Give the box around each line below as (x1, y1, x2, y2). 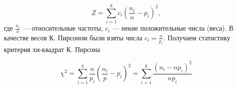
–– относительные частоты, (22, 23, 103, 33)
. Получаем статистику (163, 32, 231, 42)
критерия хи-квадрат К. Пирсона (4, 44, 100, 54)
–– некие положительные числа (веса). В (112, 23, 234, 33)
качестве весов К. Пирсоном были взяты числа (4, 32, 142, 42)
